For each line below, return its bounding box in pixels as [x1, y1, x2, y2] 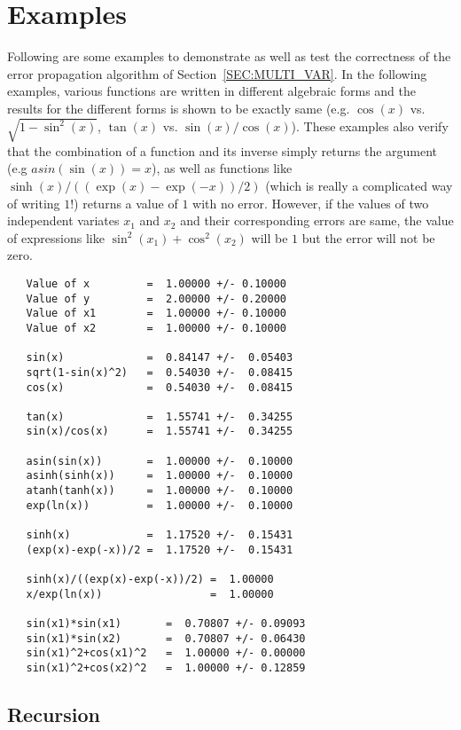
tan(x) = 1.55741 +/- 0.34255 [26, 410, 293, 423]
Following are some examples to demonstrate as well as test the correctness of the [7, 47, 451, 66]
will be [251, 228, 288, 247]
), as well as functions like [152, 159, 293, 177]
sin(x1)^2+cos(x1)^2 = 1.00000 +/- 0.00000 [26, 647, 306, 660]
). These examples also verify [291, 116, 449, 135]
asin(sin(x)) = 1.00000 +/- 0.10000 [26, 454, 293, 467]
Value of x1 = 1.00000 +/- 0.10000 [26, 307, 286, 320]
